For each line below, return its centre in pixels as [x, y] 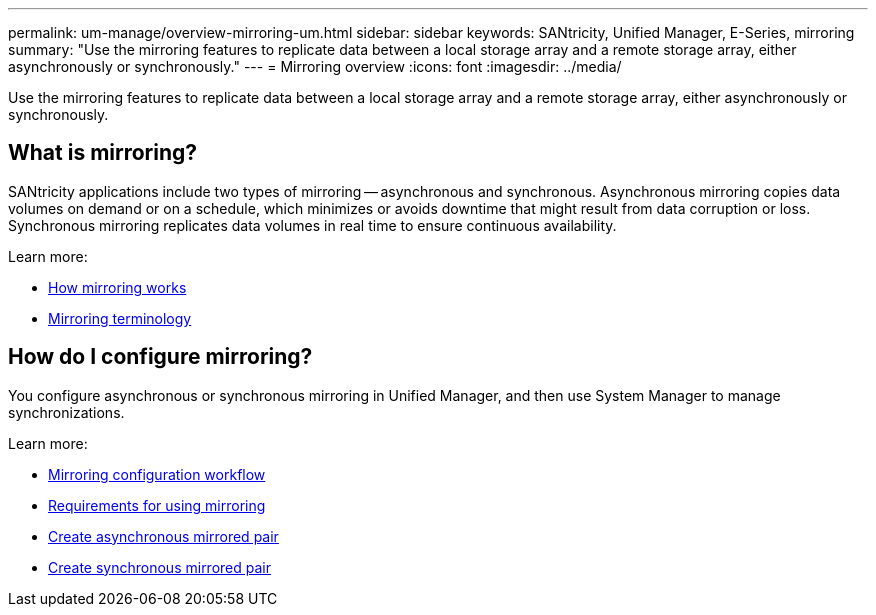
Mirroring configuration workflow [157, 474]
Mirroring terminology [120, 318]
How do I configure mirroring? [160, 357]
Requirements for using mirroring [157, 505]
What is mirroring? [103, 153]
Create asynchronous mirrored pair [163, 536]
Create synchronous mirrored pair [159, 567]
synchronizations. [66, 412]
